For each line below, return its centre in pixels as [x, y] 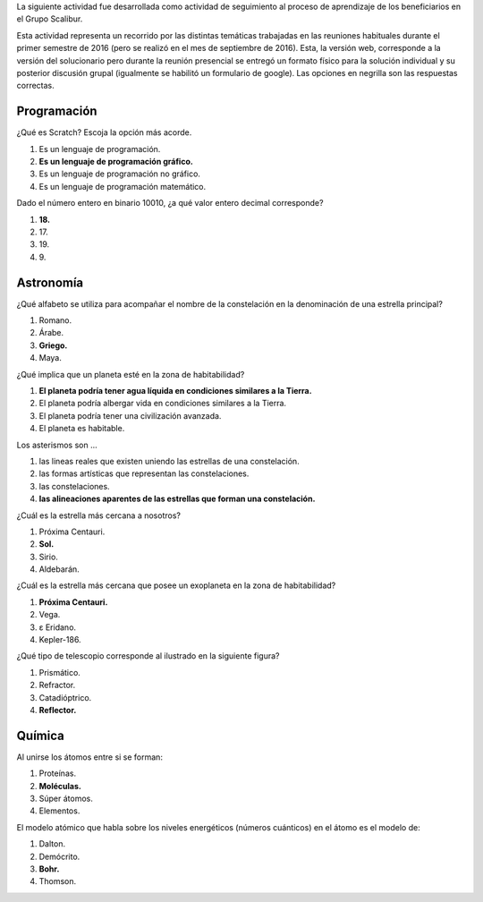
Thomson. [58, 881]
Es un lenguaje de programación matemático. [123, 186]
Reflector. [58, 710]
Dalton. [52, 844]
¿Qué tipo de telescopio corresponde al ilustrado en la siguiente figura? [148, 656]
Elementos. [59, 811]
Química [40, 735]
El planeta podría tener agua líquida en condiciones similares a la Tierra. [175, 391]
